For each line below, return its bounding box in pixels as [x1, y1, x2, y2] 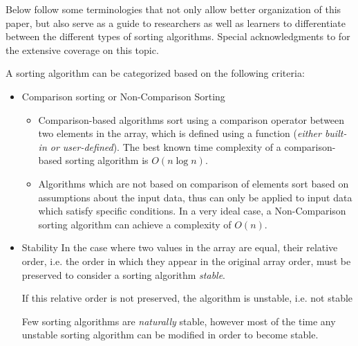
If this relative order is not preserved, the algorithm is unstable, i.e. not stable [21, 291, 353, 305]
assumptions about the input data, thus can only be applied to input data [38, 190, 352, 204]
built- [324, 126, 347, 140]
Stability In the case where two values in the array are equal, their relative [21, 240, 338, 255]
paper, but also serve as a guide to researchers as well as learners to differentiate [6, 15, 346, 30]
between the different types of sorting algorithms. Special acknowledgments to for [6, 29, 350, 44]
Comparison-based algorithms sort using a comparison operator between [38, 112, 345, 127]
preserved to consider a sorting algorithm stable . [21, 267, 226, 282]
